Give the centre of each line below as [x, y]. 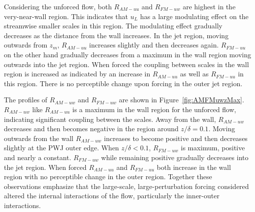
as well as [194, 74]
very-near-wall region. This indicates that [66, 16]
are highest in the [209, 6]
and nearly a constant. [38, 157]
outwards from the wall [39, 138]
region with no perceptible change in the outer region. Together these [108, 177]
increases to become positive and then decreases [176, 138]
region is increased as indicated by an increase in [77, 74]
